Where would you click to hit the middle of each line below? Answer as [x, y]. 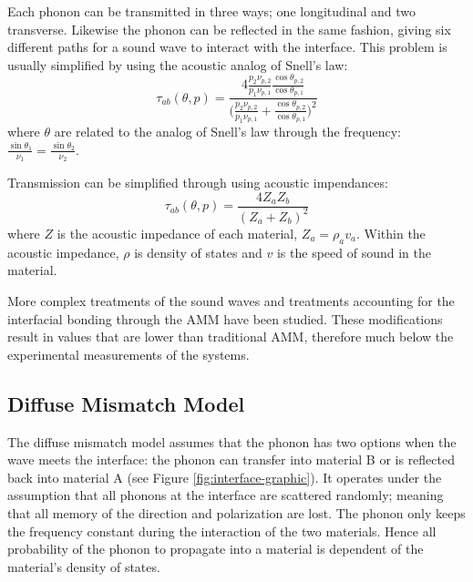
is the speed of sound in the [354, 252]
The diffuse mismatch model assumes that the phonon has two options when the [232, 441]
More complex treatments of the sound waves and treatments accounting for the [231, 300]
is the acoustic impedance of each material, [177, 233]
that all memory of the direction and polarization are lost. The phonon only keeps [236, 512]
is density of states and [198, 252]
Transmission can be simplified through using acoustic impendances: [198, 182]
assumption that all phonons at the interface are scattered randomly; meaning [226, 495]
